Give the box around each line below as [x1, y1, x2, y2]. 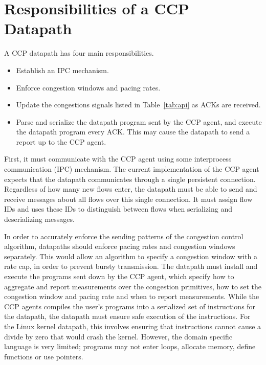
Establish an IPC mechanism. [16, 64, 109, 75]
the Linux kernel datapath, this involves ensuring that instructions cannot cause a [4, 321, 261, 331]
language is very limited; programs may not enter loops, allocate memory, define [4, 341, 256, 352]
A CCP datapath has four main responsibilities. [4, 48, 154, 58]
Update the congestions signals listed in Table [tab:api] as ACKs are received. [16, 99, 261, 110]
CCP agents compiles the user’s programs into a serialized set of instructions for [4, 301, 256, 311]
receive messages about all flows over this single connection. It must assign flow [4, 193, 253, 204]
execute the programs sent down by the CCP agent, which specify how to [4, 271, 234, 281]
